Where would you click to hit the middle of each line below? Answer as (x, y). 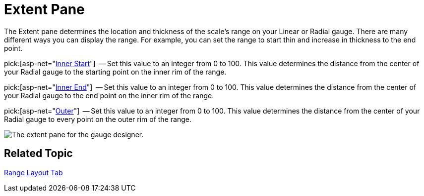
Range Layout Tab (33, 172)
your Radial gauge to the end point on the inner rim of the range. (109, 95)
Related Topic (38, 154)
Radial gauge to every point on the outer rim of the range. (98, 119)
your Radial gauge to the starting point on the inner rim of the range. (115, 72)
